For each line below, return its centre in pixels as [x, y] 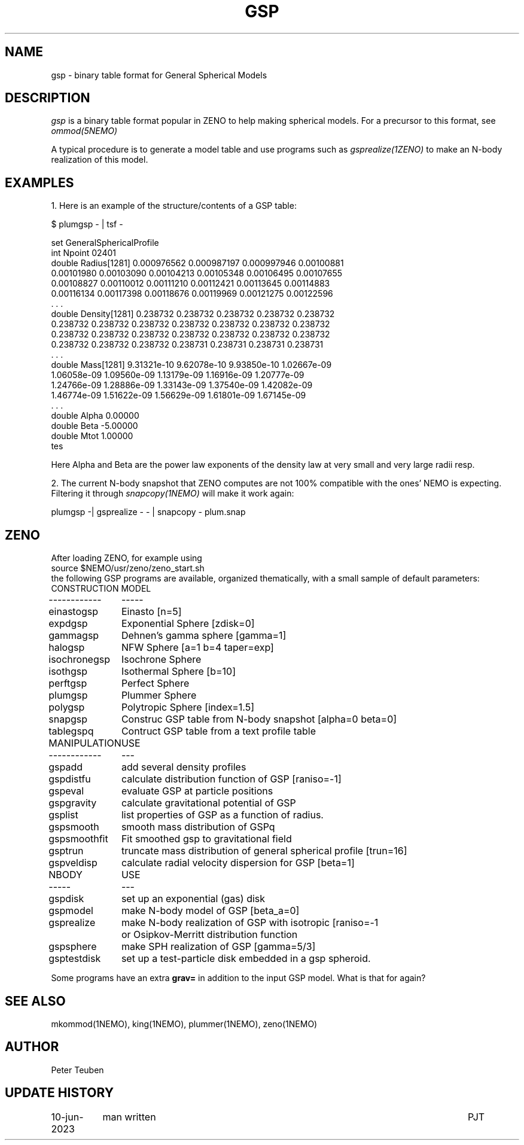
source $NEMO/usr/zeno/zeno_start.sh [128, 568]
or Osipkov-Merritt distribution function [209, 935]
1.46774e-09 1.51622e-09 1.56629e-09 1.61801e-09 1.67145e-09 [179, 395]
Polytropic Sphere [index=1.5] [188, 707]
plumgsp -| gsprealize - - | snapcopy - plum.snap [148, 512]
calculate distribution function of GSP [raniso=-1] [231, 779]
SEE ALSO [35, 1001]
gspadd [66, 767]
